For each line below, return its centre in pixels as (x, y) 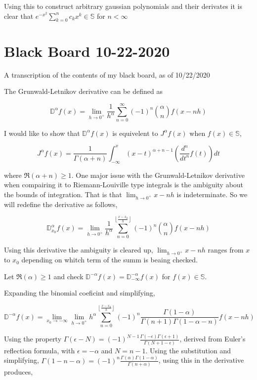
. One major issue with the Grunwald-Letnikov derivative (158, 175)
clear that (19, 16)
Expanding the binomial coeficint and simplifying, (80, 293)
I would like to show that (42, 133)
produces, (19, 371)
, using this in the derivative (201, 360)
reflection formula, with (40, 350)
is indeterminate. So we (212, 194)
